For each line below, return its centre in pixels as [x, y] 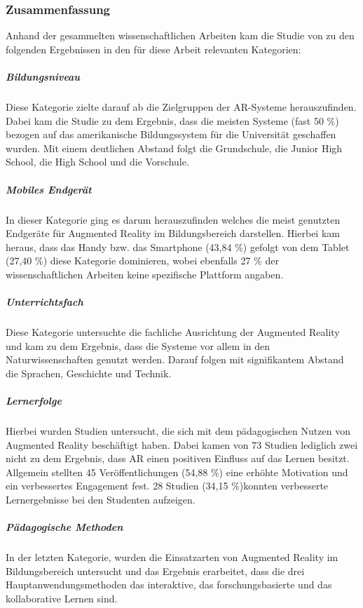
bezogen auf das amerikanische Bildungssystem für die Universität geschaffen [171, 134]
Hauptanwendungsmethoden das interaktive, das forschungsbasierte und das [169, 585]
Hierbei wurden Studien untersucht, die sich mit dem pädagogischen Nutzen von [178, 430]
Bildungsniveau [43, 76]
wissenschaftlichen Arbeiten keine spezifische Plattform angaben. [145, 274]
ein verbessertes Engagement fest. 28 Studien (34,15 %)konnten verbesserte [167, 486]
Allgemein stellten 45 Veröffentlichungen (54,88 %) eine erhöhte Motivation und [177, 472]
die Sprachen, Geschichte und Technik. [89, 373]
